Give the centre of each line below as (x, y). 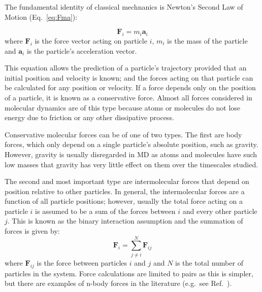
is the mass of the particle (207, 40)
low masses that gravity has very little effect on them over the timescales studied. (132, 164)
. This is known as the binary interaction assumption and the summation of (125, 221)
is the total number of (209, 262)
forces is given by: (32, 231)
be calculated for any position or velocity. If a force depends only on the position (130, 87)
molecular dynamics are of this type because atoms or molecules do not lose (123, 107)
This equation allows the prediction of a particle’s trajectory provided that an (126, 68)
